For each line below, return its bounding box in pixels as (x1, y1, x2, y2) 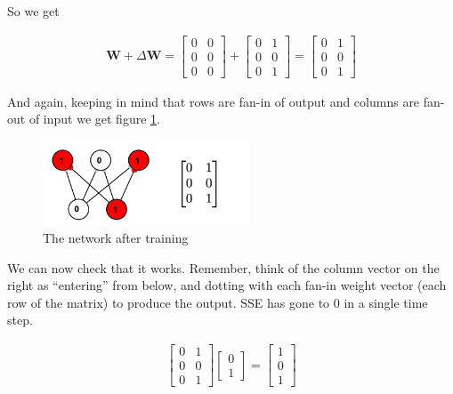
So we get (7, 2, 60, 20)
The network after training (43, 229, 189, 247)
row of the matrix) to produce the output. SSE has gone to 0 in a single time (7, 293, 428, 311)
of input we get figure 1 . (28, 109, 160, 128)
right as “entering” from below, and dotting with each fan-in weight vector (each (7, 276, 447, 294)
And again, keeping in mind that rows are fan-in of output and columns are (7, 92, 420, 110)
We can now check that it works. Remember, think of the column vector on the (7, 258, 440, 277)
